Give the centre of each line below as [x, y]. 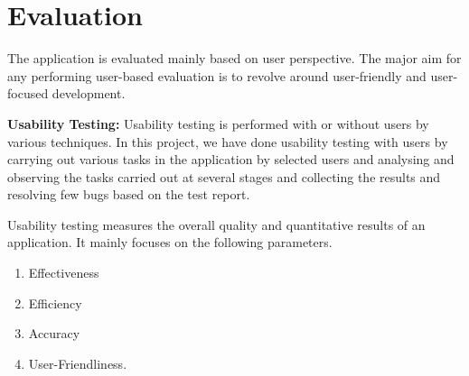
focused [28, 93]
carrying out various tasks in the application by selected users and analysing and [231, 159]
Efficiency [55, 303]
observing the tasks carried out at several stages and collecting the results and [224, 176]
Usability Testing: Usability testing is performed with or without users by [218, 123]
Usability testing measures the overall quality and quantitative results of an [216, 224]
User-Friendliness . [78, 363]
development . [89, 93]
